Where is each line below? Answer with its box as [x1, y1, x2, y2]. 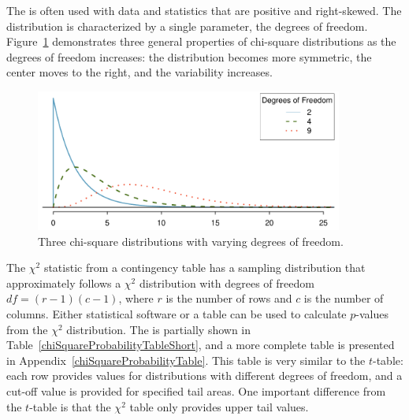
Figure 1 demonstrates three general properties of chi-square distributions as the [6, 33, 396, 50]
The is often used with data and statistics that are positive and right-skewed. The [6, 2, 402, 18]
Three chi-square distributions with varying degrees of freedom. [38, 232, 344, 249]
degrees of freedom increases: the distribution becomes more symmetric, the [6, 48, 372, 65]
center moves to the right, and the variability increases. [6, 64, 273, 80]
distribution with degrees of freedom [139, 274, 314, 291]
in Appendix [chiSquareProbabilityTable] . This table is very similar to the [6, 351, 366, 368]
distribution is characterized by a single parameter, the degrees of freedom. [6, 17, 368, 34]
